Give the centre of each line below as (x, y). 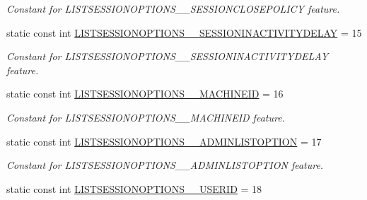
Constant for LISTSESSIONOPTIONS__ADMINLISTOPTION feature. (165, 165)
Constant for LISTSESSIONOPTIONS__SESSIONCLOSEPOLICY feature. (173, 8)
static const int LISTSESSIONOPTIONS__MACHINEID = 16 (145, 94)
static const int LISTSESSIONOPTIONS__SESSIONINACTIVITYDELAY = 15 (184, 32)
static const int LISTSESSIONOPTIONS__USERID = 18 (134, 188)
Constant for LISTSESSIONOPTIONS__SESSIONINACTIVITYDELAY (168, 56)
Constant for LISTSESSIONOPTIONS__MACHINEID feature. (146, 117)
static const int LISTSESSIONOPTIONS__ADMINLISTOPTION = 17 (164, 141)
